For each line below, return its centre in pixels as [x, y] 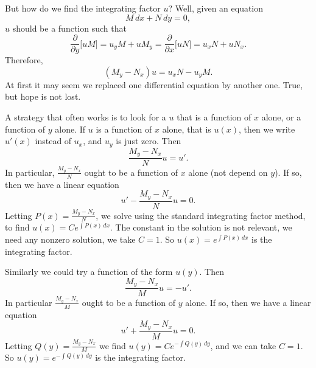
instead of [53, 141]
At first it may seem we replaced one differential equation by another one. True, [154, 84]
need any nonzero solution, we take [70, 239]
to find [17, 227]
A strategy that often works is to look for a [86, 117]
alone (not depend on [228, 172]
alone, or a [281, 117]
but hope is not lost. [43, 96]
